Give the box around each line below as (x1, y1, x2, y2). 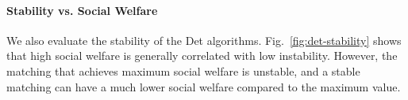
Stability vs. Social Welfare (6, 2, 158, 18)
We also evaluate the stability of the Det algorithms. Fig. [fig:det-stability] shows (6, 31, 402, 48)
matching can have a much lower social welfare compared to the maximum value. (6, 78, 401, 94)
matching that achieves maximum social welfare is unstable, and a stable (6, 62, 360, 79)
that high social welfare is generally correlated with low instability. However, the (6, 47, 398, 64)
